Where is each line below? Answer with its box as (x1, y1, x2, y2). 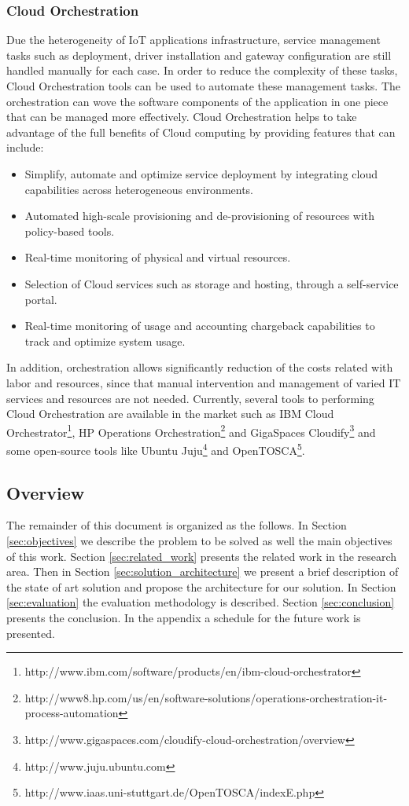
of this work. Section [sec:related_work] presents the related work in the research (6, 548, 397, 564)
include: (6, 139, 44, 156)
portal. (24, 291, 57, 307)
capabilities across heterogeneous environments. (24, 181, 254, 197)
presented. (6, 625, 55, 641)
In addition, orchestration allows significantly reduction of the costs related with (6, 359, 393, 376)
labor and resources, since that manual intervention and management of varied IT (6, 374, 401, 390)
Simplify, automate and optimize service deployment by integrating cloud (24, 165, 378, 181)
